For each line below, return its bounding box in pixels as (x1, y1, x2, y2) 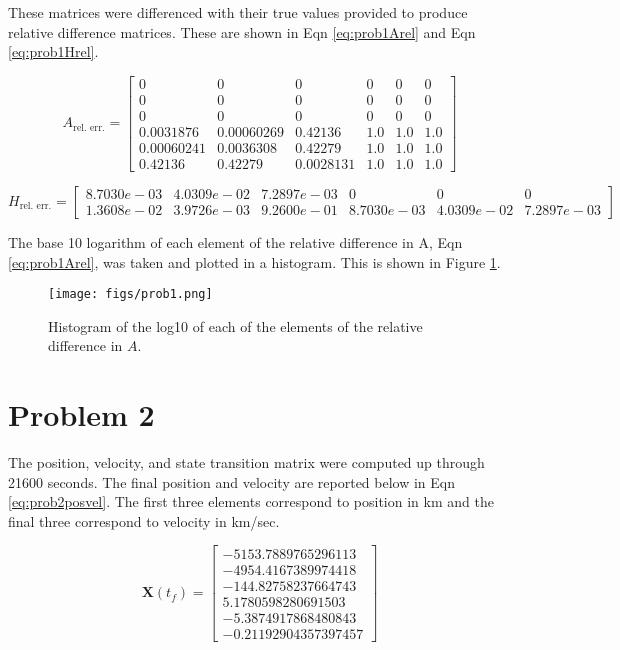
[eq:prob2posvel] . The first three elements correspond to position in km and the (8, 491, 494, 512)
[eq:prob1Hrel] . (8, 41, 99, 62)
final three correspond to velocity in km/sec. (8, 510, 280, 531)
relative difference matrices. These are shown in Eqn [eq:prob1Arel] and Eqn (8, 21, 476, 42)
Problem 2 (8, 394, 155, 435)
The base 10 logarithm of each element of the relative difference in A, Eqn (8, 231, 463, 252)
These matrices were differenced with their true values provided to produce (8, 2, 468, 22)
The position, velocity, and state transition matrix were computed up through (8, 452, 485, 473)
